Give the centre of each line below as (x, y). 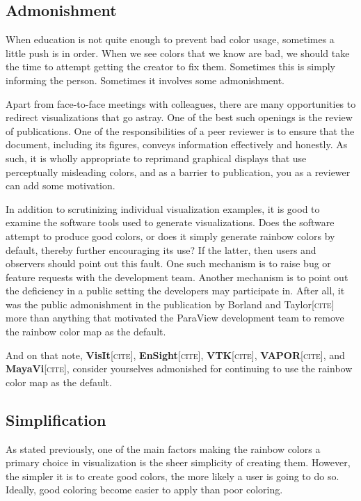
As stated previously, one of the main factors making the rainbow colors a (163, 448)
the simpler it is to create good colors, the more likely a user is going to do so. (173, 476)
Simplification (56, 419)
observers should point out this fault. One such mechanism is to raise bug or (168, 263)
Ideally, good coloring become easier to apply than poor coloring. (144, 490)
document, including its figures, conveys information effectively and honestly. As (177, 144)
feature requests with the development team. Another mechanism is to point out (177, 277)
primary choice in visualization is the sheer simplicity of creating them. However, (178, 462)
